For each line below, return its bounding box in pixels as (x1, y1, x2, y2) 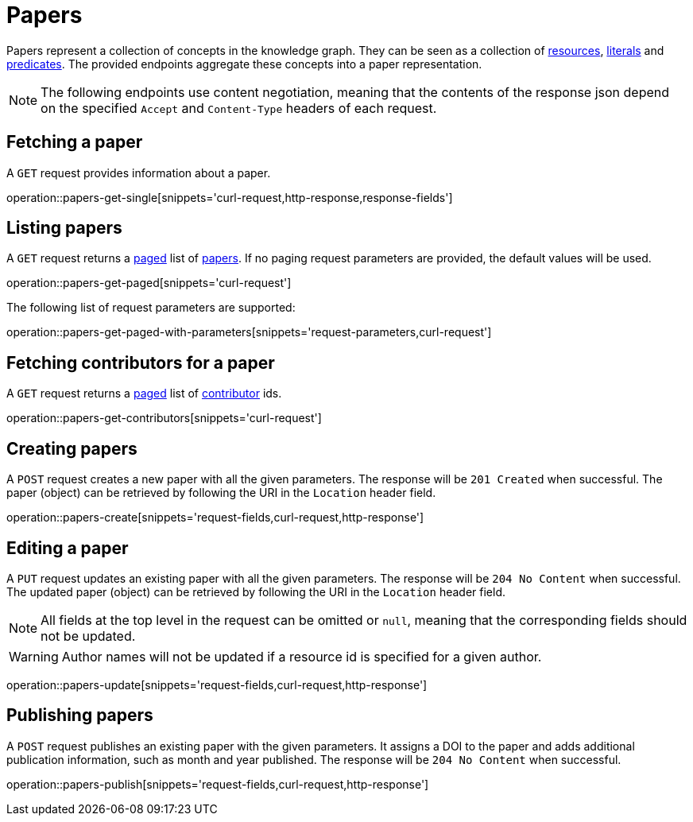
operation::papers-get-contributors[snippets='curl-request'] (6, 411, 322, 425)
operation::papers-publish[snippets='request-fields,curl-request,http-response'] (6, 777, 429, 791)
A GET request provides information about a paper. (6, 165, 271, 180)
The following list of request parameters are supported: (6, 300, 296, 315)
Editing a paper (6, 537, 129, 558)
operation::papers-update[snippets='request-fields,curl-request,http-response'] (6, 677, 428, 692)
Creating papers (6, 438, 137, 459)
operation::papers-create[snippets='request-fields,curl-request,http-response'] (6, 510, 424, 525)
